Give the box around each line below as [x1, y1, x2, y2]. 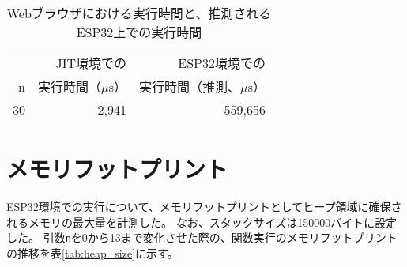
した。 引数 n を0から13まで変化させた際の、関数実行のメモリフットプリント [6, 229, 398, 246]
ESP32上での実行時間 [76, 23, 202, 41]
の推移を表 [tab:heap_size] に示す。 [6, 244, 179, 261]
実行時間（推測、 [139, 77, 241, 96]
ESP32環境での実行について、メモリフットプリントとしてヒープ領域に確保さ [6, 198, 402, 215]
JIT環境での [55, 54, 126, 72]
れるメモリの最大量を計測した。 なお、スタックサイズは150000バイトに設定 [6, 213, 398, 230]
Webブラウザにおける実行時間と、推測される [6, 4, 272, 22]
